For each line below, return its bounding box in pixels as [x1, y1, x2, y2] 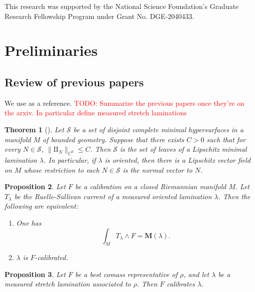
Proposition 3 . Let [4, 269, 66, 279]
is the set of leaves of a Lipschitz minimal [120, 144, 247, 154]
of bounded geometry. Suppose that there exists [42, 134, 184, 144]
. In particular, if [43, 154, 96, 165]
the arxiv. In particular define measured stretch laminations [4, 107, 187, 118]
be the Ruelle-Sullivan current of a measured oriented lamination [14, 191, 212, 201]
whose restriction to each [23, 164, 100, 175]
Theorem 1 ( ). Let [4, 124, 64, 134]
